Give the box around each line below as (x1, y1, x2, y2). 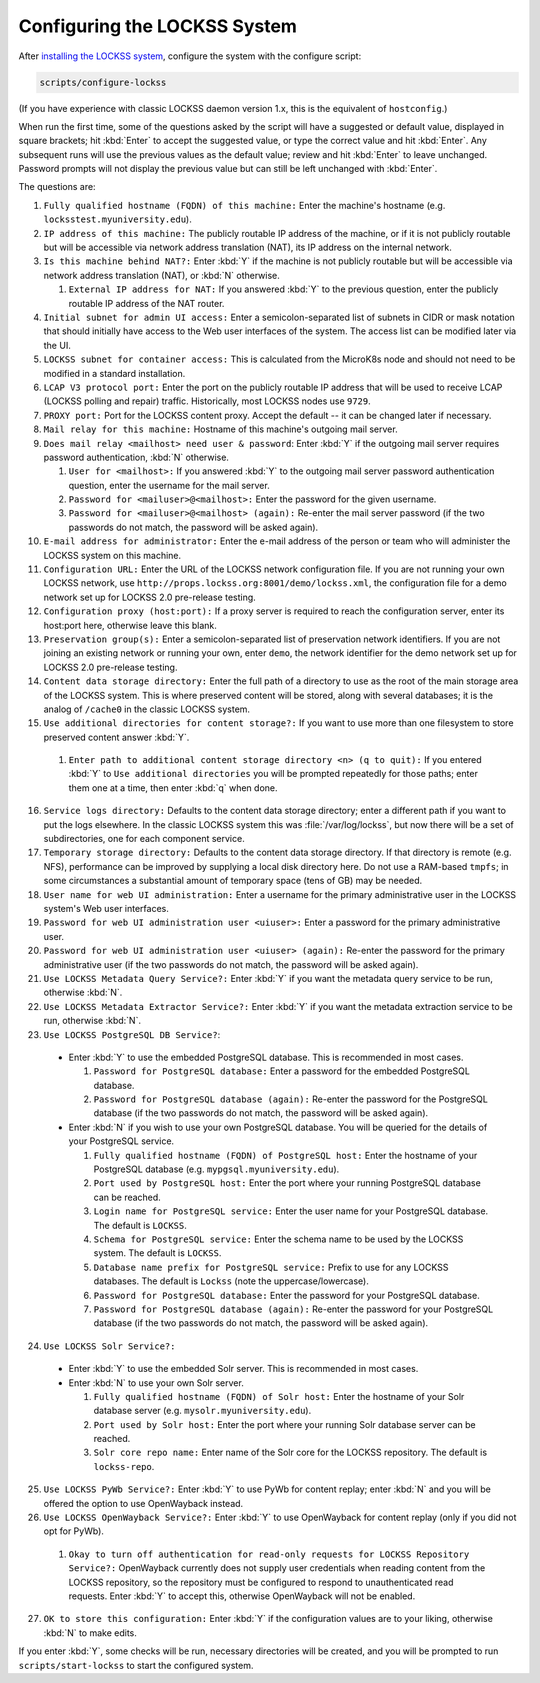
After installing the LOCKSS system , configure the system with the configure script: (18, 50, 362, 62)
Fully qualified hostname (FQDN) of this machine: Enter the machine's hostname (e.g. (43, 199, 446, 211)
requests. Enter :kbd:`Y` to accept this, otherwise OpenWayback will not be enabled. (68, 1590, 416, 1602)
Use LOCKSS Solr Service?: (43, 1340, 176, 1352)
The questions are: (18, 181, 96, 193)
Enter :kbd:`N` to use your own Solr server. (68, 1376, 244, 1389)
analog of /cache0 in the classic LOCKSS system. (43, 703, 250, 715)
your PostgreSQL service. (68, 1135, 175, 1147)
